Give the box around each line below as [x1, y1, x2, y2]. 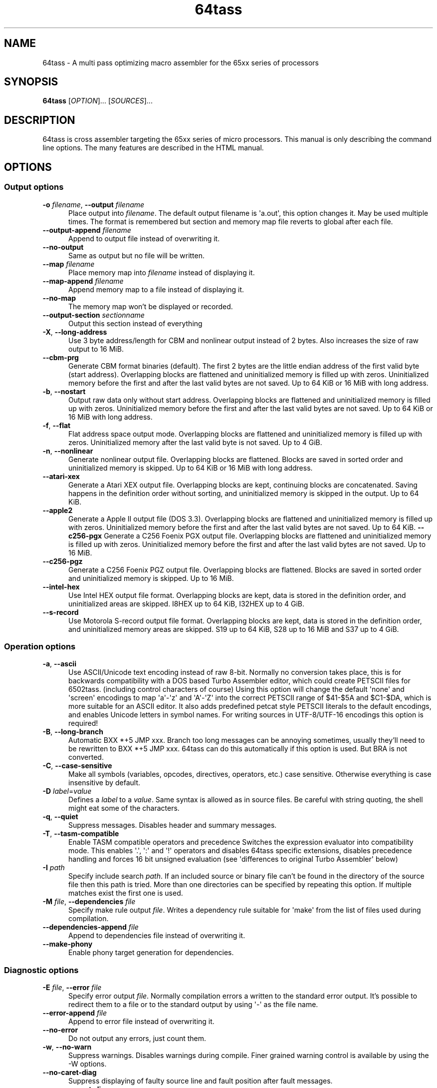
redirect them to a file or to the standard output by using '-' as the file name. [68, 1000, 318, 1009]
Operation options [4, 641, 76, 651]
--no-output [42, 242, 84, 251]
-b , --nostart [42, 387, 86, 396]
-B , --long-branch [42, 727, 103, 736]
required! [68, 719, 98, 728]
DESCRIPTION [4, 113, 75, 126]
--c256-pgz [42, 556, 83, 565]
